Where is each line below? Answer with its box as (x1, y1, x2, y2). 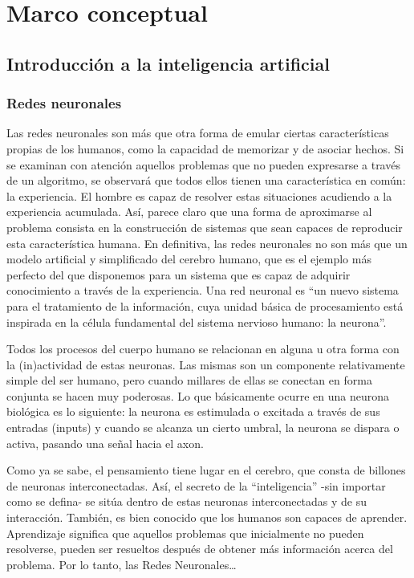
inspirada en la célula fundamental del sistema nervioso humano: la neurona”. (6, 313, 387, 330)
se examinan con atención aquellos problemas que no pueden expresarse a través (6, 156, 400, 173)
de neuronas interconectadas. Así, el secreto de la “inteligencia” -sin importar (6, 477, 386, 494)
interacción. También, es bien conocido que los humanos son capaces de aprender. (6, 509, 408, 526)
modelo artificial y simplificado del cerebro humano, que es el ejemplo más (6, 250, 371, 267)
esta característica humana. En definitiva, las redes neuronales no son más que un (6, 234, 408, 251)
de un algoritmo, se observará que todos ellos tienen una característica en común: (6, 172, 406, 189)
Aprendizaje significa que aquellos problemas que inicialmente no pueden (6, 524, 364, 541)
